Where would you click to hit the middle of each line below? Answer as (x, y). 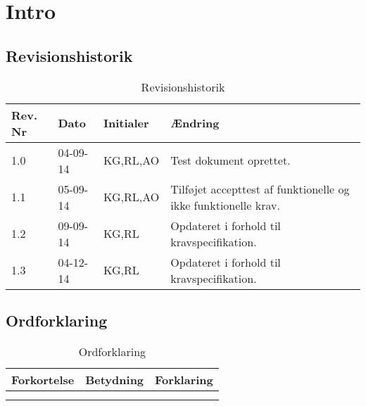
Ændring (195, 123)
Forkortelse (43, 379)
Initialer (126, 123)
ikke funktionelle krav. (225, 205)
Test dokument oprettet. (231, 160)
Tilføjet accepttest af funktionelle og (260, 189)
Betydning (115, 379)
